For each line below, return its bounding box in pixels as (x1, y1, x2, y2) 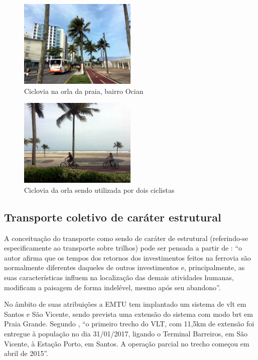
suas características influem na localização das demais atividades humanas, (4, 272, 234, 282)
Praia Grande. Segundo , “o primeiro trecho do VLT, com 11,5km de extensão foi (4, 318, 254, 329)
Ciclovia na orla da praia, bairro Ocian (24, 85, 144, 96)
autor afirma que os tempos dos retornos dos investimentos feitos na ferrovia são (4, 252, 251, 263)
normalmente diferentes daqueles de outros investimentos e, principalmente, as (4, 262, 245, 273)
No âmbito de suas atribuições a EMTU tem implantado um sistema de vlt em (4, 299, 246, 309)
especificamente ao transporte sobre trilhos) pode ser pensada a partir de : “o (4, 243, 242, 253)
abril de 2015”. (4, 348, 48, 358)
